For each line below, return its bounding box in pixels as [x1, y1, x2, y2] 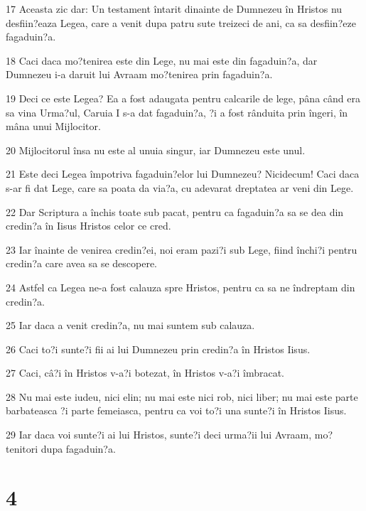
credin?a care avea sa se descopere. [6, 256, 158, 271]
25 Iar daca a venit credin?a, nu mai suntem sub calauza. [6, 318, 255, 333]
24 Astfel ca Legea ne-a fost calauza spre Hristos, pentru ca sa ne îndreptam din [6, 279, 355, 294]
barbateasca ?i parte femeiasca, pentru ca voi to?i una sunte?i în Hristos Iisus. [6, 403, 347, 418]
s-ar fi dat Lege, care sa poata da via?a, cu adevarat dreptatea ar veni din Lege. [6, 180, 354, 195]
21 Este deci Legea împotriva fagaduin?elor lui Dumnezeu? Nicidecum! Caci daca [6, 166, 360, 181]
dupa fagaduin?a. [41, 441, 116, 456]
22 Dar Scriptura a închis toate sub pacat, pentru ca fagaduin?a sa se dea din [6, 204, 344, 219]
